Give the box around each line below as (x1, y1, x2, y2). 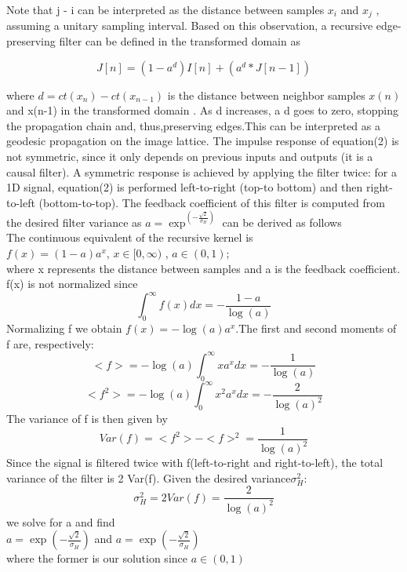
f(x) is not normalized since (6, 275, 138, 292)
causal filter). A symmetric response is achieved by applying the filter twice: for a (6, 163, 397, 180)
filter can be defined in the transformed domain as (59, 33, 300, 49)
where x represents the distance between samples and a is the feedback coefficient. (6, 260, 401, 276)
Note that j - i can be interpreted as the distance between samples (6, 2, 325, 17)
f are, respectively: (6, 335, 94, 352)
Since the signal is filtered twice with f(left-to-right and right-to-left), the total (6, 454, 383, 471)
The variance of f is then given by (6, 410, 168, 427)
